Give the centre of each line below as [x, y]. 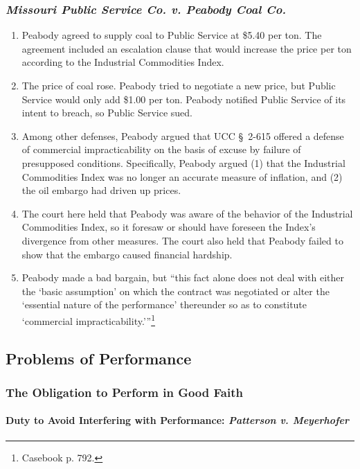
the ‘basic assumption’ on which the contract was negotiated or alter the [175, 291]
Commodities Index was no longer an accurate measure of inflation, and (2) [182, 176]
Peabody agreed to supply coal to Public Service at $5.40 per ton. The [172, 35]
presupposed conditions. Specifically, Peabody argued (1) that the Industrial [183, 162]
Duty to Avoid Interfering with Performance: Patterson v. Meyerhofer [178, 420]
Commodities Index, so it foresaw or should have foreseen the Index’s [169, 227]
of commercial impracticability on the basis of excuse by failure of [161, 149]
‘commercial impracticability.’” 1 [89, 319]
